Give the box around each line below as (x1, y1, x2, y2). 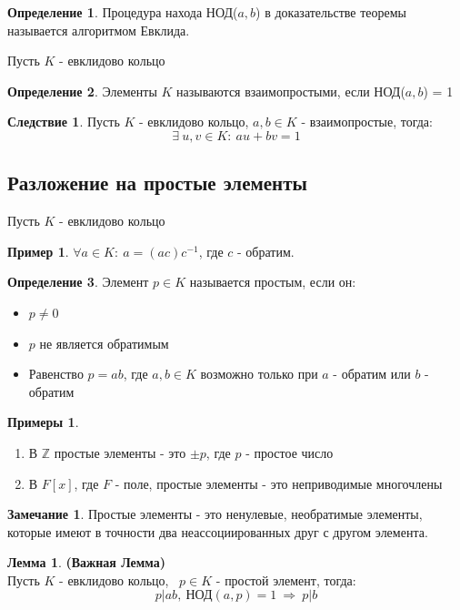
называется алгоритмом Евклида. (7, 20, 190, 39)
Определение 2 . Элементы (7, 81, 157, 100)
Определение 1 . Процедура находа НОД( (7, 3, 238, 21)
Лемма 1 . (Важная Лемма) (7, 553, 166, 572)
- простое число (245, 442, 334, 462)
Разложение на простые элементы (7, 168, 307, 197)
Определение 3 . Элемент (7, 272, 149, 291)
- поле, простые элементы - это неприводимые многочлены (115, 473, 443, 493)
